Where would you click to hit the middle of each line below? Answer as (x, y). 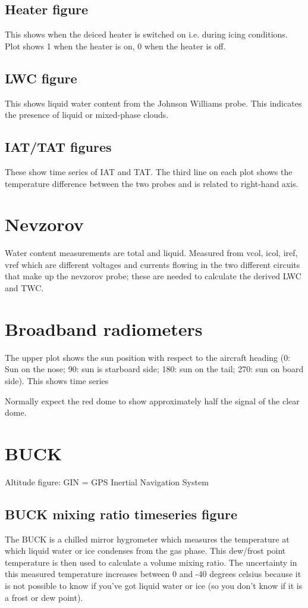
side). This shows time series (57, 380)
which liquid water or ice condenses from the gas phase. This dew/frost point (145, 551)
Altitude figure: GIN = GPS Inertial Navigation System (107, 481)
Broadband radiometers (104, 328)
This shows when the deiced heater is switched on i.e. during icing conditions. (146, 34)
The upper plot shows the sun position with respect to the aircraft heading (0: (148, 357)
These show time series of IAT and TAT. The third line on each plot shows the (149, 171)
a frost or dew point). (44, 597)
